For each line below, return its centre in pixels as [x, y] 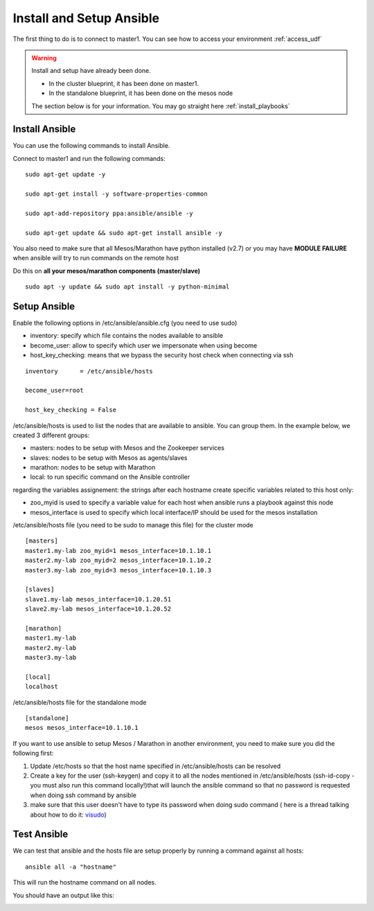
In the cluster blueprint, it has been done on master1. [124, 83]
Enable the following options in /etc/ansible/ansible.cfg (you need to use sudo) [125, 323]
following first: [33, 754]
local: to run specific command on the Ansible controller [110, 477]
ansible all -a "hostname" [71, 867]
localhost [42, 687]
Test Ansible [41, 834]
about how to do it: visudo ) [68, 815]
